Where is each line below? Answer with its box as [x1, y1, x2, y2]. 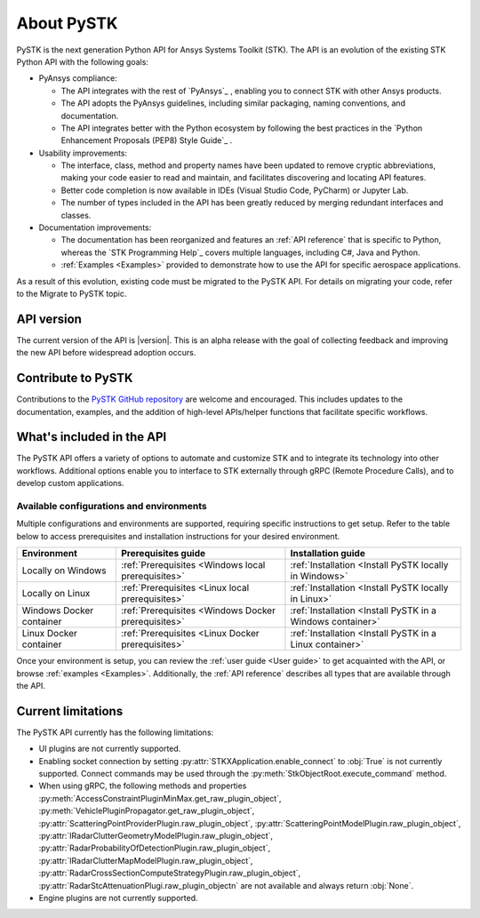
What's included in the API [16, 429, 167, 444]
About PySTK [16, 13, 118, 33]
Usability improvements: [38, 148, 128, 158]
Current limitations [16, 703, 124, 719]
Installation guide [290, 547, 366, 560]
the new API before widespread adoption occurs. [16, 347, 196, 358]
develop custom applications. [16, 478, 124, 489]
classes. [60, 210, 92, 220]
